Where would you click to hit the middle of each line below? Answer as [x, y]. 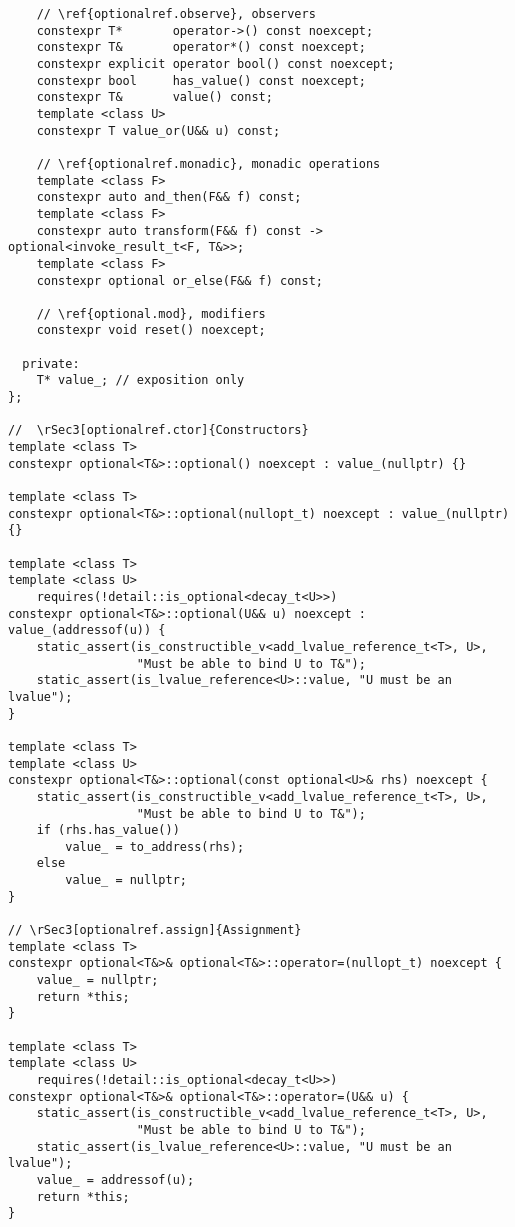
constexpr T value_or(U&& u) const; [158, 130]
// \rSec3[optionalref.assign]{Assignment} [155, 930]
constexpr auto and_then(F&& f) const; [169, 197]
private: [51, 363]
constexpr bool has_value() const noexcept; [201, 80]
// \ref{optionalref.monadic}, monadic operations [208, 163]
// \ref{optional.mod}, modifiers [151, 313]
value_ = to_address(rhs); [155, 846]
